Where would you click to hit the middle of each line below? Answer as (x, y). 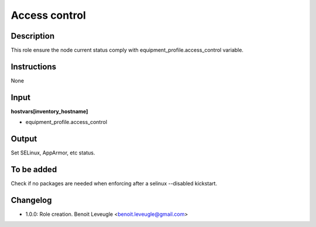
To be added (34, 169)
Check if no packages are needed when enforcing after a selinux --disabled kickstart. (114, 184)
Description (33, 36)
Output (24, 139)
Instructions (34, 66)
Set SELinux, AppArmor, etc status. (53, 153)
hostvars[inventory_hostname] (49, 111)
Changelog (31, 200)
